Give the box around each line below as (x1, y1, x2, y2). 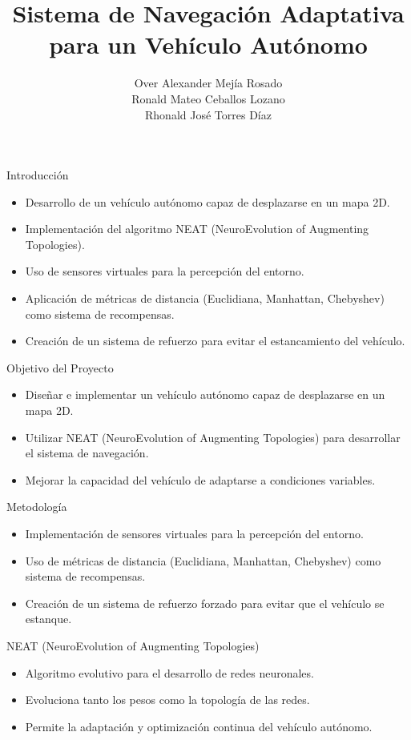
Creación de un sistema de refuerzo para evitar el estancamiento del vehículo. (25, 332, 405, 349)
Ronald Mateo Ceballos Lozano (131, 90, 285, 107)
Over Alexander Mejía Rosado (134, 74, 283, 91)
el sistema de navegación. (25, 444, 149, 461)
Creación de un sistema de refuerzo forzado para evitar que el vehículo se (25, 594, 385, 611)
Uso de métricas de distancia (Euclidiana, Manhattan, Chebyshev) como (25, 552, 381, 569)
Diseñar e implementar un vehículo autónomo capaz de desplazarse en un (25, 386, 385, 403)
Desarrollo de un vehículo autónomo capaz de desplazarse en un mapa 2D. (25, 193, 390, 210)
